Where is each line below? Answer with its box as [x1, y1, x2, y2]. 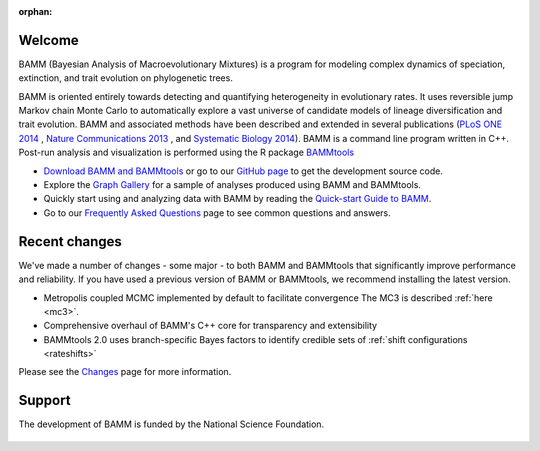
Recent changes [18, 233, 122, 250]
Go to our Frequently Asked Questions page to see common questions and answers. [43, 206, 392, 219]
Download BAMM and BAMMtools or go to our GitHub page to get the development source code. [43, 165, 444, 177]
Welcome [18, 31, 79, 49]
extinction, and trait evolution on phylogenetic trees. [18, 72, 234, 84]
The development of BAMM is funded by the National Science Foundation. [18, 418, 325, 430]
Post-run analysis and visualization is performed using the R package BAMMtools [18, 146, 355, 159]
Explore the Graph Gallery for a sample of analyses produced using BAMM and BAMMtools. [43, 179, 422, 191]
